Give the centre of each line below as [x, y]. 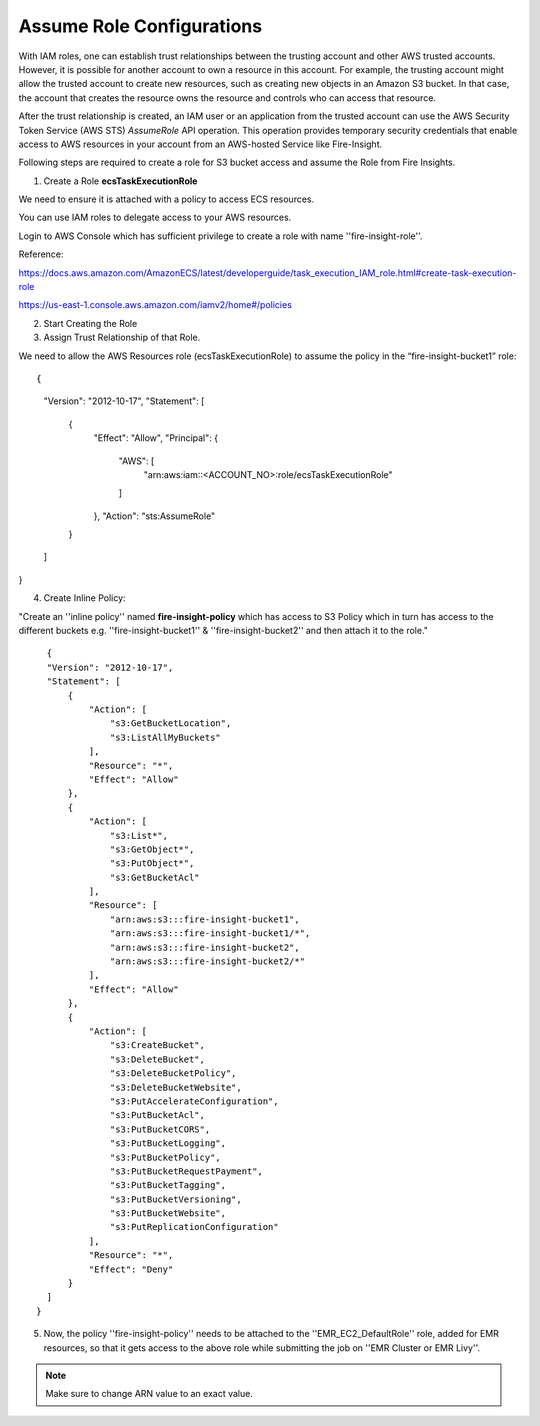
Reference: [41, 254]
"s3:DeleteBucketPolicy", [173, 1073]
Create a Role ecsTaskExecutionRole [120, 181]
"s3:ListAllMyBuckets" [166, 737]
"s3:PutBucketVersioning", [176, 1199]
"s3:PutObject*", [152, 863]
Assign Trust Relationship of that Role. [122, 337]
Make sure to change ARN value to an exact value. [149, 1394]
